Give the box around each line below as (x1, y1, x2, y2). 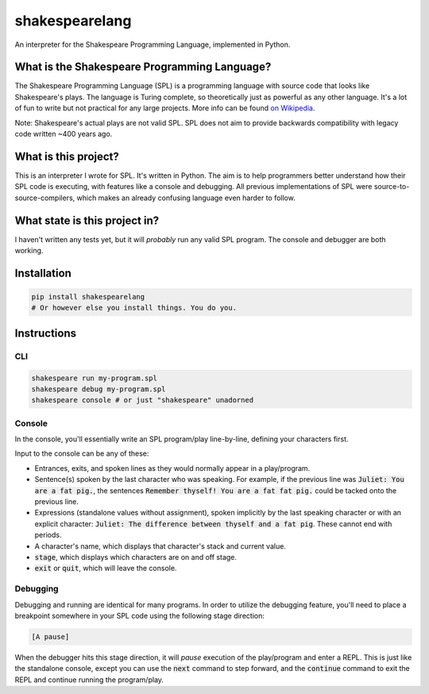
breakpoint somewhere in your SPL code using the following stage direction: (14, 611, 265, 620)
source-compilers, (14, 193, 75, 202)
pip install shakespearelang (31, 292, 145, 301)
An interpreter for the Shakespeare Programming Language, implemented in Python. (14, 40, 291, 49)
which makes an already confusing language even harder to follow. (76, 193, 296, 202)
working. (14, 246, 44, 255)
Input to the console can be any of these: (14, 449, 149, 458)
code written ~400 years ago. (14, 129, 113, 139)
